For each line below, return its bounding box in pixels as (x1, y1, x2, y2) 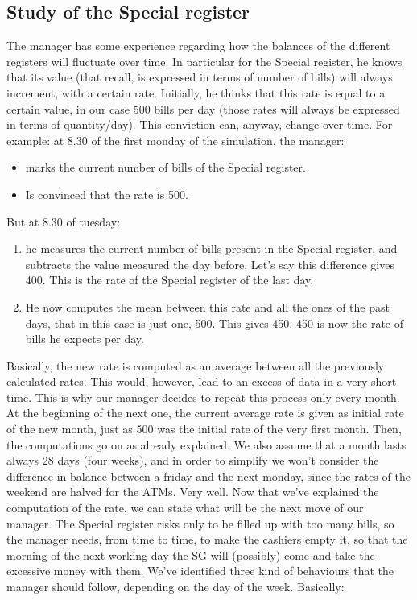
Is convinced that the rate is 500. (25, 185, 188, 202)
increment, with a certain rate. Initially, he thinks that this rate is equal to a (6, 84, 386, 101)
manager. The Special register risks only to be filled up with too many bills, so (6, 515, 394, 532)
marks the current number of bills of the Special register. (25, 159, 306, 176)
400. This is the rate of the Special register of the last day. (25, 271, 314, 288)
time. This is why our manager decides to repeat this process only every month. (6, 388, 400, 405)
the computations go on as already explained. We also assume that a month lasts (6, 436, 407, 453)
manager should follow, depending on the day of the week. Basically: (6, 578, 345, 595)
